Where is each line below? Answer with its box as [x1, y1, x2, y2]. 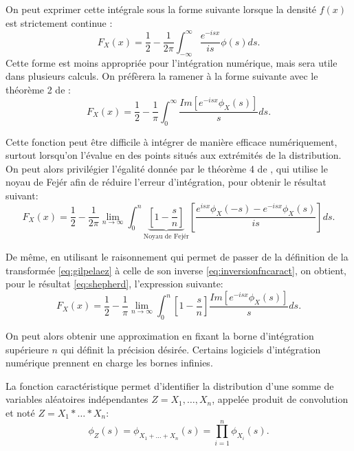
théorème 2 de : [5, 82, 71, 96]
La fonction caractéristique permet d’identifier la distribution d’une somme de [5, 378, 334, 393]
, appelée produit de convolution [212, 392, 349, 406]
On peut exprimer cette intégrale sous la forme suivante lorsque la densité [5, 2, 317, 16]
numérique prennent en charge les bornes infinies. [5, 355, 213, 370]
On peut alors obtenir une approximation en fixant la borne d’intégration [5, 328, 314, 342]
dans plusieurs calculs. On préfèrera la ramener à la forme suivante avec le [5, 69, 318, 83]
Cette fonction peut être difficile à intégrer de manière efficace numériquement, [5, 134, 338, 148]
